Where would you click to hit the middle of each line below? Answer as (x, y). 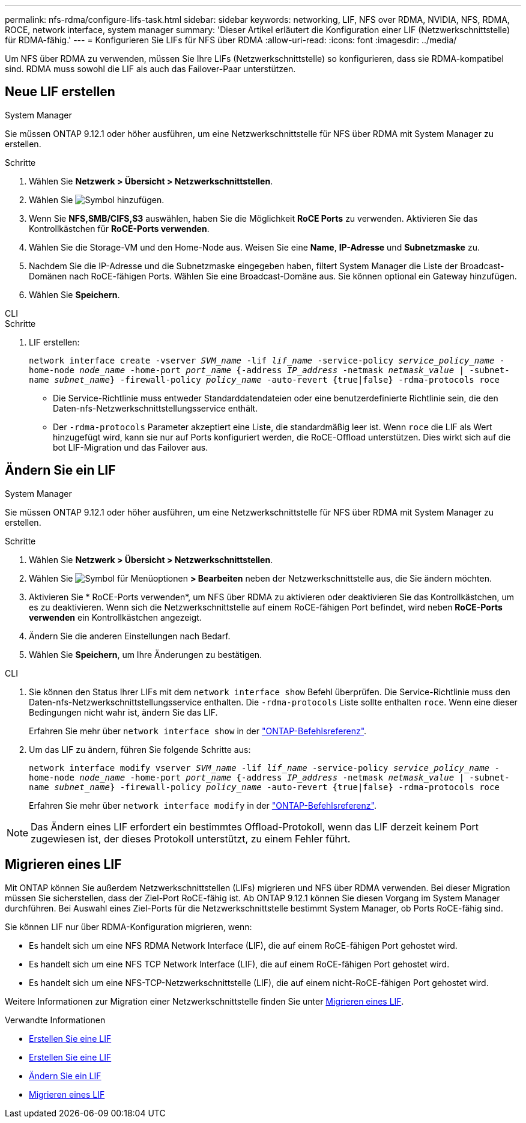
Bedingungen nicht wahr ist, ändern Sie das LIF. (123, 712)
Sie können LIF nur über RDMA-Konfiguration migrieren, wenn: (128, 927)
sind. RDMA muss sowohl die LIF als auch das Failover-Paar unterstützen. (150, 69)
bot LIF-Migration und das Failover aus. (131, 447)
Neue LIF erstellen (60, 92)
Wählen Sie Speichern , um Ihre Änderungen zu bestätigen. (146, 654)
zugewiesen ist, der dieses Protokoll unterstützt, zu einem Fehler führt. (191, 838)
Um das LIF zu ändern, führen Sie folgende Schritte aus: (140, 749)
